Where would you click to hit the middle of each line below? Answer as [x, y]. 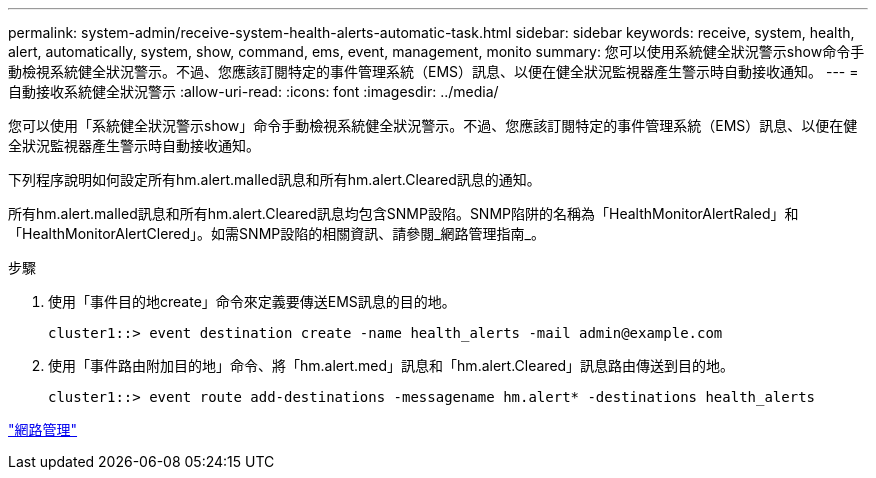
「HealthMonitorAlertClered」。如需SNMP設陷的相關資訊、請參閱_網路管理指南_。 [276, 233]
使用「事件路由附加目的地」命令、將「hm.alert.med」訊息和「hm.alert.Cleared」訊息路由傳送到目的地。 [391, 365]
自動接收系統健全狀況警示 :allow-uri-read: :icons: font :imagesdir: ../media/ [253, 91]
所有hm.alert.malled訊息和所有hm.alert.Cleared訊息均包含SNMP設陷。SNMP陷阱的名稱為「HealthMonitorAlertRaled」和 [403, 213]
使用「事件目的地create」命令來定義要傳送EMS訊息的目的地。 [252, 301]
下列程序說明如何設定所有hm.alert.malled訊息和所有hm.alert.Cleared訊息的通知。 [274, 179]
